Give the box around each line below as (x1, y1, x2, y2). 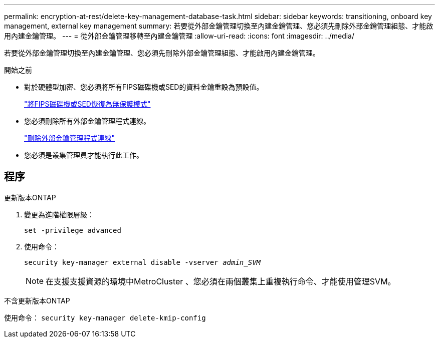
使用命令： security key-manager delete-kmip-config (4, 313, 206, 322)
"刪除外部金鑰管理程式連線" (24, 134, 115, 142)
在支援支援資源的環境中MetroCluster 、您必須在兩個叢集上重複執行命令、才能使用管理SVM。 (46, 276, 396, 286)
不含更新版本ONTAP (4, 296, 70, 305)
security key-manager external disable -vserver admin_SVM (24, 258, 261, 266)
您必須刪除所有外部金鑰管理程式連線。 (24, 117, 150, 125)
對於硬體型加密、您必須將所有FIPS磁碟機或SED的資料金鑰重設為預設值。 (24, 83, 264, 91)
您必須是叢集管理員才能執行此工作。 (24, 151, 143, 159)
